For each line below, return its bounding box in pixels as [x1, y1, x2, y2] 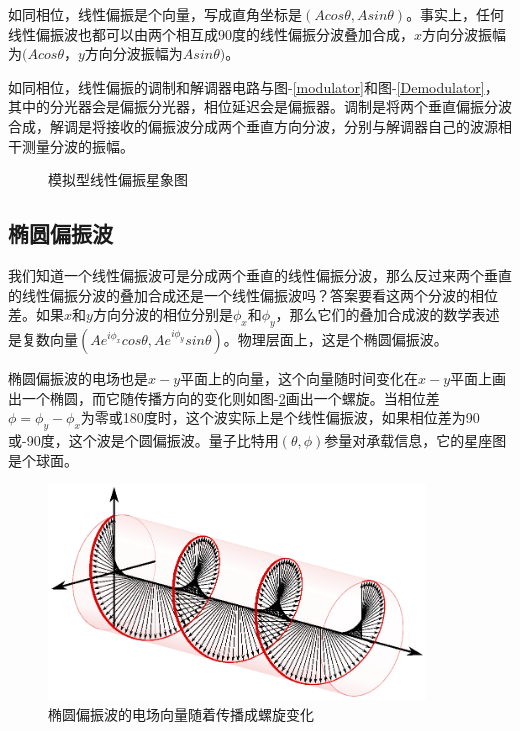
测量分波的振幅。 [21, 135, 134, 156]
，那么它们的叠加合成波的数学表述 [275, 304, 500, 325]
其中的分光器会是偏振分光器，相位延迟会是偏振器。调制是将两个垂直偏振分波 [8, 96, 512, 117]
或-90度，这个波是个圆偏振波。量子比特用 [8, 429, 279, 450]
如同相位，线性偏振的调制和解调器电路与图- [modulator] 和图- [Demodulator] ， [8, 76, 499, 97]
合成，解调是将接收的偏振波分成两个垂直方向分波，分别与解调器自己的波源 [8, 115, 498, 136]
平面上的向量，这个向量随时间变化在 [180, 367, 419, 388]
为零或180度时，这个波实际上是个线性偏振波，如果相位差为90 [80, 407, 480, 428]
